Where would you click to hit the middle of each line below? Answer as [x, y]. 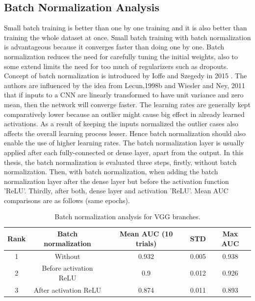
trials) [146, 243]
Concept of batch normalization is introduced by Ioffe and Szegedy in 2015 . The [126, 76]
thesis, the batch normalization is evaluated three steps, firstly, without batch [120, 162]
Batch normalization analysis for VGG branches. [127, 217]
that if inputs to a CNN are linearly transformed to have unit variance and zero [124, 95]
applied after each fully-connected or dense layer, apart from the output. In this [124, 152]
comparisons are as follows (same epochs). [67, 200]
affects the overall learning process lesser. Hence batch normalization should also [125, 133]
